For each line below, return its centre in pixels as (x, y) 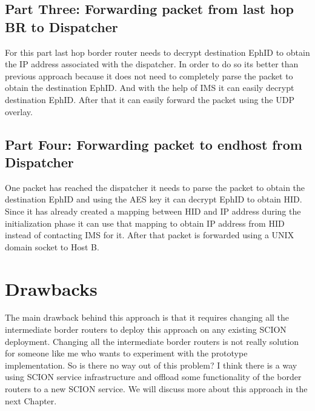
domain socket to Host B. (52, 246)
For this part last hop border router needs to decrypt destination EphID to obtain (157, 52)
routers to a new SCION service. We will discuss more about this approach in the (156, 389)
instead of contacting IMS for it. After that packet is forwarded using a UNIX (150, 235)
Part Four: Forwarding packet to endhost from (154, 144)
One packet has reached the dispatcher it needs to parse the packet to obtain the (155, 187)
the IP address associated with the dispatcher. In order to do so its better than (152, 64)
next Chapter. (31, 400)
